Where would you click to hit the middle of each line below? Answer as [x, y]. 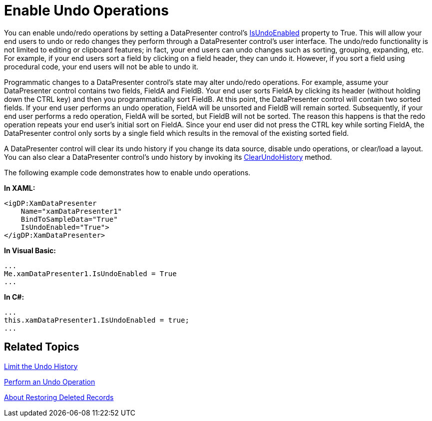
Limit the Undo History [41, 366]
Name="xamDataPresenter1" [71, 211]
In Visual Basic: [30, 250]
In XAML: [20, 188]
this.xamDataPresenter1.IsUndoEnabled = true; [97, 320]
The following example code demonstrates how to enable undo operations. [127, 172]
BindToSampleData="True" [69, 219]
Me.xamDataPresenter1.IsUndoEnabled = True [90, 273]
